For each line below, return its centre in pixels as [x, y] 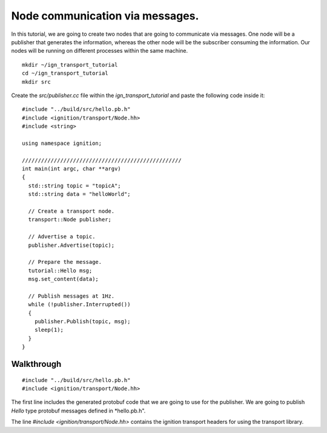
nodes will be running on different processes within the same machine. [99, 51]
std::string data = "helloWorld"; [79, 194]
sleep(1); [49, 330]
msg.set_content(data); [64, 279]
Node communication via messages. [105, 16]
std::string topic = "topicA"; [74, 186]
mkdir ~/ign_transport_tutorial [70, 65]
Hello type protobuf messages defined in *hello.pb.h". [78, 411]
